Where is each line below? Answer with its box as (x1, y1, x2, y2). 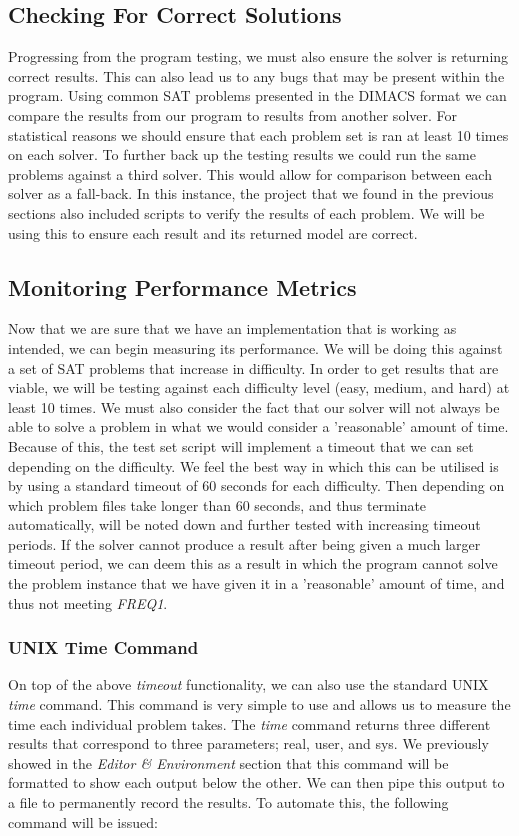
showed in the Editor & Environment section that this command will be (8, 752, 449, 773)
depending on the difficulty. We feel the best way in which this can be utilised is (8, 455, 499, 476)
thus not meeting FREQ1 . (8, 592, 168, 613)
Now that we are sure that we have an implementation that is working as (8, 318, 457, 339)
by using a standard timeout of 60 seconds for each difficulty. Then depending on (8, 475, 505, 496)
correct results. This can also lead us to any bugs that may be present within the (8, 65, 505, 86)
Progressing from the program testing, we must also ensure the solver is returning (8, 46, 509, 67)
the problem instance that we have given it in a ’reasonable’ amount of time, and (8, 573, 505, 594)
